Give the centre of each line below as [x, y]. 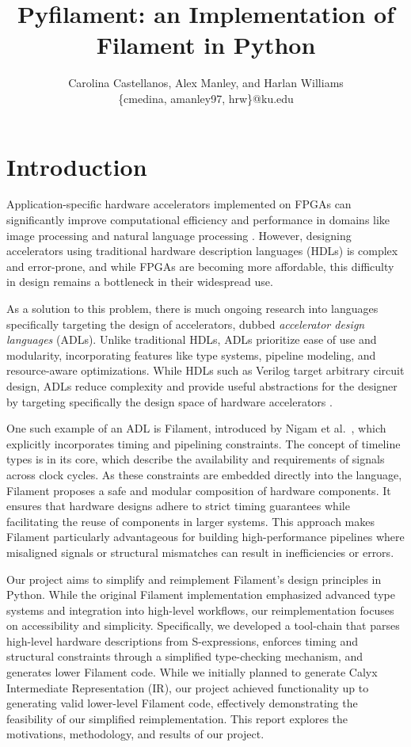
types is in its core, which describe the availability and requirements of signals [196, 459]
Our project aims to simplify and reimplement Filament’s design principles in [194, 579]
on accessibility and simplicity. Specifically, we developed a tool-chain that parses [203, 625]
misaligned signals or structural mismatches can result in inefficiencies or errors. [200, 552]
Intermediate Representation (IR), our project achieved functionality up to [188, 687]
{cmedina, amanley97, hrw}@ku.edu [206, 98]
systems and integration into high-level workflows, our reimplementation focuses [200, 610]
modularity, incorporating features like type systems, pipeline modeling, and [191, 354]
